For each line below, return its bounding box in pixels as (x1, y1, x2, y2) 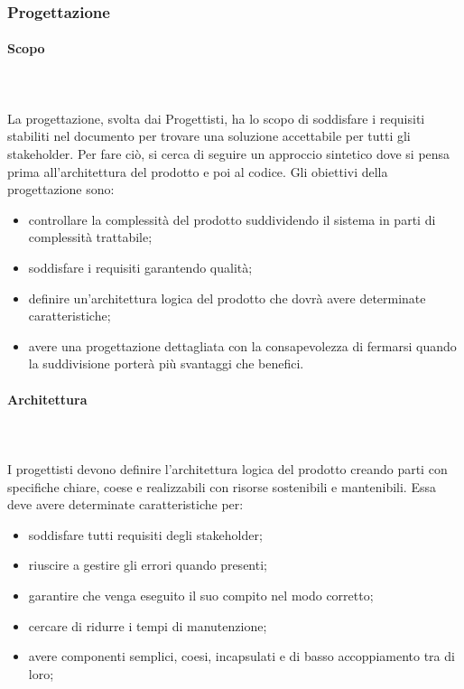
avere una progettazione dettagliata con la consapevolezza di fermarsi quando (28, 336, 457, 355)
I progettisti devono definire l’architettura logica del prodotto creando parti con (7, 459, 448, 478)
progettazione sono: (7, 180, 115, 199)
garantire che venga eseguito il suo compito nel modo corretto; (28, 585, 374, 604)
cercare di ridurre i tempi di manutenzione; (28, 616, 267, 635)
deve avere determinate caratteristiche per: (7, 495, 244, 514)
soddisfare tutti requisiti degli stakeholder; (28, 525, 263, 544)
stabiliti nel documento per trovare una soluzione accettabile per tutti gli (7, 126, 411, 145)
